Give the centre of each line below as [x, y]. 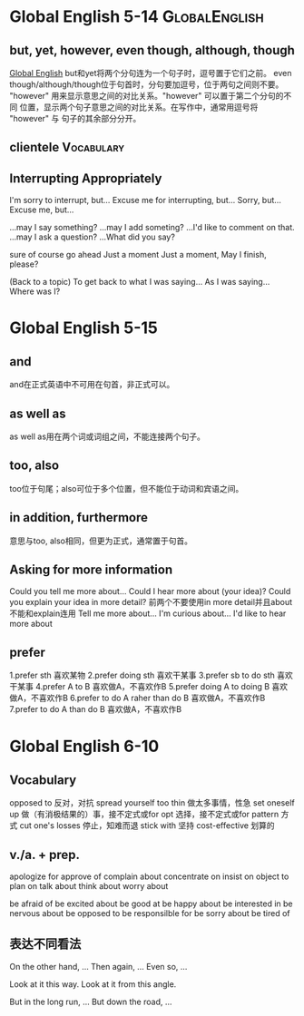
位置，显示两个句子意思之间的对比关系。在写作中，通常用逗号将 [139, 107]
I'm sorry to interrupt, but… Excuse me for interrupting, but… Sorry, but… [145, 200]
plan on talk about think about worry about [89, 886]
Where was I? [35, 291]
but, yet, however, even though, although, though [152, 50]
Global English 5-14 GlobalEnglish [137, 17]
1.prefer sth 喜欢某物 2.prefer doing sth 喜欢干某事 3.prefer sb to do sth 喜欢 [151, 675]
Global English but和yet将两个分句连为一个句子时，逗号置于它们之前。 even [151, 73]
